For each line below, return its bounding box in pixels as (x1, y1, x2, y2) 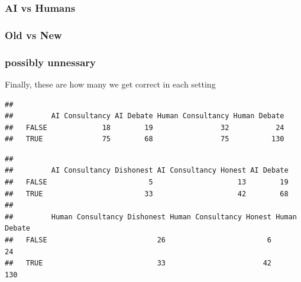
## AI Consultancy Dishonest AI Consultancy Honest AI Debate (5, 166, 289, 175)
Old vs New (5, 27, 62, 42)
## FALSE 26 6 (5, 236, 272, 245)
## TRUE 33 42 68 (5, 189, 289, 198)
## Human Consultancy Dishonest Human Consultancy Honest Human (5, 212, 297, 221)
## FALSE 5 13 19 (5, 178, 289, 187)
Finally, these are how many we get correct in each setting (5, 77, 216, 90)
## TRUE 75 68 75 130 (5, 135, 284, 144)
